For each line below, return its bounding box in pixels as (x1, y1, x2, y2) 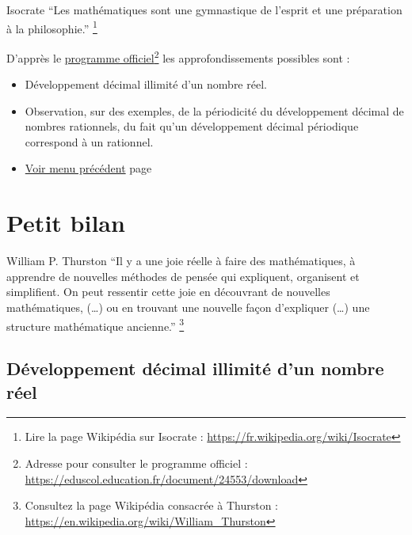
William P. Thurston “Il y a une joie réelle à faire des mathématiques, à (6, 252, 356, 269)
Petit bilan (6, 207, 125, 239)
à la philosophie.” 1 (6, 17, 97, 36)
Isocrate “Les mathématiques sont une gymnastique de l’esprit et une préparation (6, 2, 402, 17)
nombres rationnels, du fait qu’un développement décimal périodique (25, 118, 359, 135)
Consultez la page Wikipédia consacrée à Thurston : (25, 497, 278, 514)
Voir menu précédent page (25, 160, 152, 176)
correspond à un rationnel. (25, 133, 154, 150)
